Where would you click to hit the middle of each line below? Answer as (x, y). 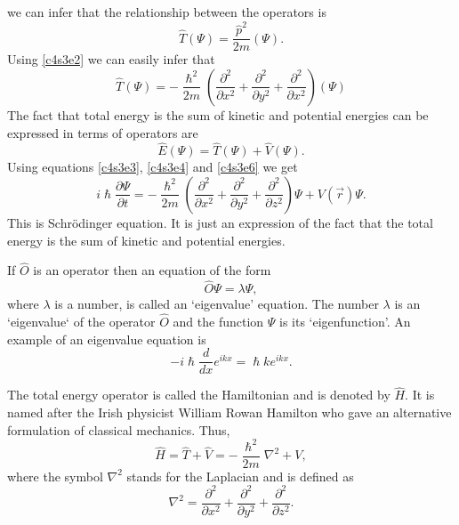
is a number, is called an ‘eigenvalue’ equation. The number (217, 304)
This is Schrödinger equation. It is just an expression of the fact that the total (220, 222)
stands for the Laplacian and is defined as (240, 476)
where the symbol (55, 476)
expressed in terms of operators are (103, 132)
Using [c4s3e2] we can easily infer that (111, 59)
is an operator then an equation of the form (152, 270)
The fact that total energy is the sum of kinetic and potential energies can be (218, 114)
